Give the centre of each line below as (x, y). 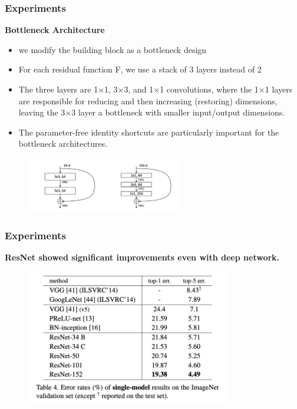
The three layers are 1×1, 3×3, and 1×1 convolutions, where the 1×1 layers (156, 89)
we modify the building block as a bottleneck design (113, 49)
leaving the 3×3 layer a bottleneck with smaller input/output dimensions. (152, 112)
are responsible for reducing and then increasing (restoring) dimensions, (148, 100)
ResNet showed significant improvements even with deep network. (142, 257)
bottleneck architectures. (63, 144)
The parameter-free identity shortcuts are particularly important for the (149, 132)
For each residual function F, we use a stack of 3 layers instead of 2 (140, 69)
